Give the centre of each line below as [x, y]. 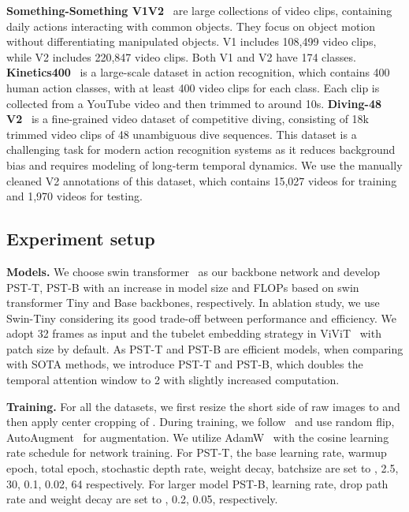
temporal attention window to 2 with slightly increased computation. [173, 380]
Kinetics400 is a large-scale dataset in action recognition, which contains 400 [198, 72]
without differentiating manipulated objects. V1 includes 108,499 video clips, [191, 41]
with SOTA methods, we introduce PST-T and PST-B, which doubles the [185, 364]
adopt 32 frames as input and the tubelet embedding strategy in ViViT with [194, 333]
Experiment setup [81, 239]
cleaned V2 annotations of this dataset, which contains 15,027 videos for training [202, 180]
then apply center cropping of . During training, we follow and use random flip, [201, 422]
